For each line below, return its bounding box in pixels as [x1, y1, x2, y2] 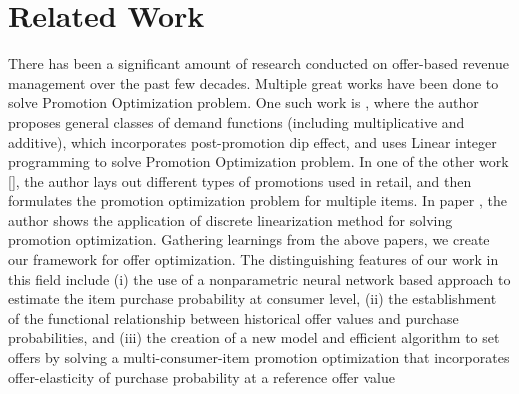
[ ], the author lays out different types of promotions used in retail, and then [8, 170, 472, 191]
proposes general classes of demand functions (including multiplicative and [8, 111, 465, 132]
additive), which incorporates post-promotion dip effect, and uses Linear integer [8, 131, 497, 152]
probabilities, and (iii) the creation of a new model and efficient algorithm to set [8, 327, 500, 348]
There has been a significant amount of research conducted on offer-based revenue [8, 53, 509, 74]
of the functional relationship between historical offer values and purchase [8, 307, 459, 328]
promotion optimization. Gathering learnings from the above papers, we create [8, 229, 490, 250]
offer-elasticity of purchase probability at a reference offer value [8, 366, 395, 387]
